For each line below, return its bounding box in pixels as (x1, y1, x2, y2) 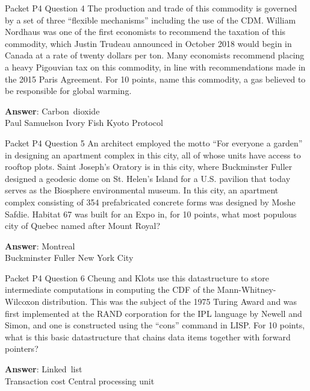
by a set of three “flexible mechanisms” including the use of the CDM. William (5, 13, 296, 26)
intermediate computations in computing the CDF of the (5, 283, 215, 296)
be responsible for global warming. (5, 84, 132, 97)
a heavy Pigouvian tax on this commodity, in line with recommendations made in (5, 60, 306, 73)
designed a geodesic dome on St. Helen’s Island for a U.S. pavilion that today (5, 172, 291, 184)
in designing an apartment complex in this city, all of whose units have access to (5, 148, 301, 161)
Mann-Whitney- (217, 283, 276, 296)
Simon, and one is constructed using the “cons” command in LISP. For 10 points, (5, 319, 305, 331)
